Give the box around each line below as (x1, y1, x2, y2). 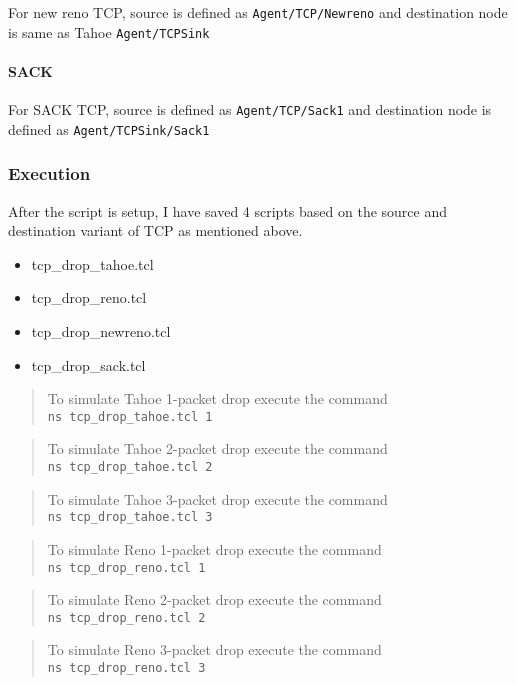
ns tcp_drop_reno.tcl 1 (47, 560, 206, 575)
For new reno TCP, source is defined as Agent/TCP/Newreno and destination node (8, 2, 508, 22)
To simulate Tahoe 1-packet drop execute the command (47, 388, 388, 409)
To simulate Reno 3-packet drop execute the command (47, 639, 382, 660)
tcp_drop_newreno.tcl (31, 321, 171, 342)
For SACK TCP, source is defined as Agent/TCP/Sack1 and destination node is (8, 99, 492, 120)
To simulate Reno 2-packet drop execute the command (47, 589, 382, 610)
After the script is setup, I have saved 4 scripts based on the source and (8, 200, 447, 221)
